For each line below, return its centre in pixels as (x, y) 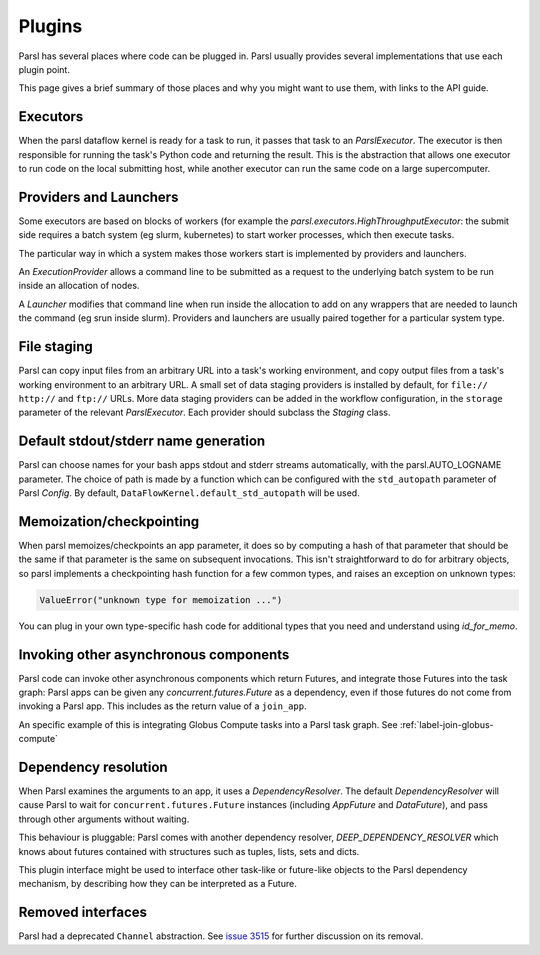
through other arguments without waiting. (104, 819)
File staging (56, 346)
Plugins (50, 26)
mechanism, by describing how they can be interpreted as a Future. (157, 884)
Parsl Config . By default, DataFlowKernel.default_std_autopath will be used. (189, 493)
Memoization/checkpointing (109, 521)
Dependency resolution (93, 766)
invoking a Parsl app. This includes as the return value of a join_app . (162, 706)
